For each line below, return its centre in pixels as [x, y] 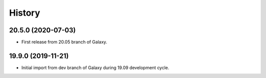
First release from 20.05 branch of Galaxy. [64, 42]
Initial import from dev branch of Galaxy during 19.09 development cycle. [95, 67]
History [25, 13]
